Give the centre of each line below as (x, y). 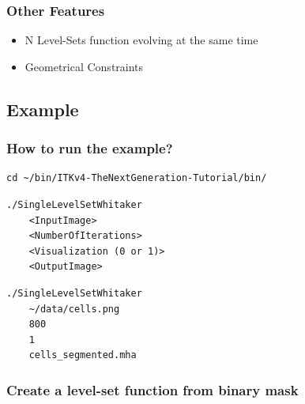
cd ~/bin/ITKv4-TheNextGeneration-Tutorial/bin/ (137, 178)
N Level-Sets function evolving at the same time (141, 40)
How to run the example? (90, 148)
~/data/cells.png (74, 309)
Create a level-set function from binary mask (152, 389)
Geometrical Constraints (84, 66)
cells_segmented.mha (83, 355)
